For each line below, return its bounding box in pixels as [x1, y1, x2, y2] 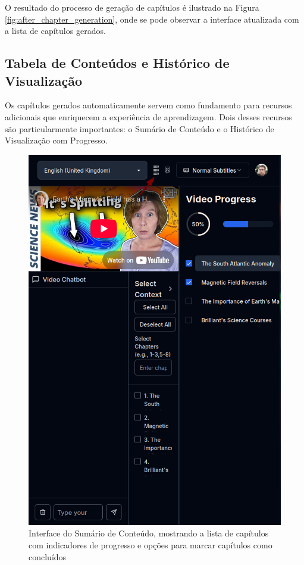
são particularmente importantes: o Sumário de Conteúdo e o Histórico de [5, 122, 274, 135]
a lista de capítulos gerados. [5, 24, 106, 37]
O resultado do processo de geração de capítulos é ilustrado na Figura [5, 1, 259, 13]
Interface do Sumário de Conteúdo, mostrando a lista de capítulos [29, 527, 269, 539]
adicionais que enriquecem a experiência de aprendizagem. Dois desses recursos [5, 110, 292, 123]
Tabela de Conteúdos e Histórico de [5, 54, 230, 72]
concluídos [29, 550, 67, 563]
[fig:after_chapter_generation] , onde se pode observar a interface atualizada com [5, 13, 299, 25]
